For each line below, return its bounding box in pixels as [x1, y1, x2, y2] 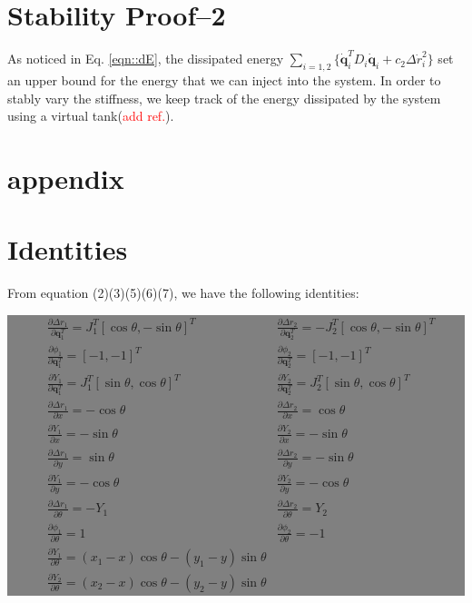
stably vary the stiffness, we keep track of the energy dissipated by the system [7, 88, 441, 107]
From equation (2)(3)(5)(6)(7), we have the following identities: [7, 283, 359, 302]
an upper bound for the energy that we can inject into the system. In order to [7, 70, 441, 89]
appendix [7, 159, 124, 196]
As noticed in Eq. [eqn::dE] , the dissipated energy [7, 49, 284, 68]
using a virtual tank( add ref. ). [7, 106, 174, 125]
